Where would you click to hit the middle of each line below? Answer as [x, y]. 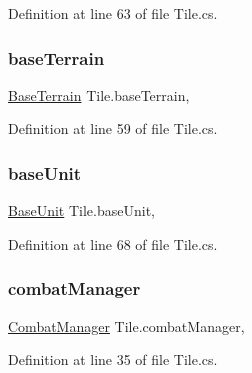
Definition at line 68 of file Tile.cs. [113, 243]
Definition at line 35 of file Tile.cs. [113, 359]
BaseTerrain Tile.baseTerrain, [99, 94]
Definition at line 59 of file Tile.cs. [113, 128]
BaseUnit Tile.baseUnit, [81, 210]
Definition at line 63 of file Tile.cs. [113, 13]
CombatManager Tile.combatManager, [126, 325]
